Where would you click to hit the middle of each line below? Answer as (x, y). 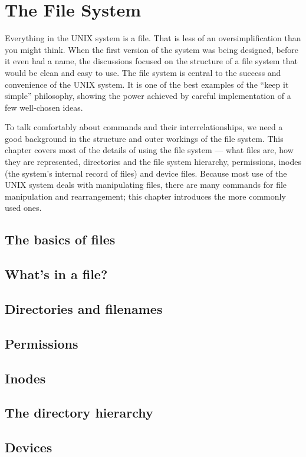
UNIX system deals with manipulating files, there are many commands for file (146, 185)
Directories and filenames (84, 308)
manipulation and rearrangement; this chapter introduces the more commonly (145, 196)
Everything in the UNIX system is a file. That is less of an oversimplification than (153, 38)
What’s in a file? (56, 274)
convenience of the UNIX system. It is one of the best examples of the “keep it (147, 84)
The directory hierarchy (79, 413)
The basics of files (60, 239)
